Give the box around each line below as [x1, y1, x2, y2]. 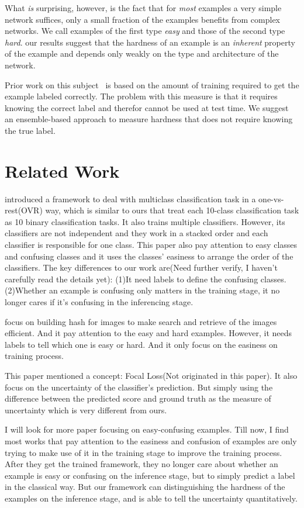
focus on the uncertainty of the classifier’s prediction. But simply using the [5, 381, 273, 393]
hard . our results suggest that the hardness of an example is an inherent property [5, 36, 295, 48]
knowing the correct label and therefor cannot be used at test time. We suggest [5, 101, 289, 113]
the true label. [5, 124, 56, 136]
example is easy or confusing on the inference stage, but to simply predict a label [5, 469, 295, 481]
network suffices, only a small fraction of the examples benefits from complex [5, 13, 281, 25]
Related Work [5, 158, 120, 182]
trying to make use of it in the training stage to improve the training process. [5, 446, 282, 458]
